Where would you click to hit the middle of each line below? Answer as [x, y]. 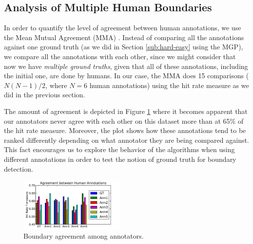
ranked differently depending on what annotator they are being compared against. [126, 140]
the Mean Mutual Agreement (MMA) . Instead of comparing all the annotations [124, 37]
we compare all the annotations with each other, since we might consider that [120, 56]
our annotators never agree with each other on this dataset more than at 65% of [124, 121]
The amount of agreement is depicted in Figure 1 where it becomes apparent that [126, 111]
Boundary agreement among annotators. [84, 236]
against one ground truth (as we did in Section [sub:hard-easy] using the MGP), [124, 47]
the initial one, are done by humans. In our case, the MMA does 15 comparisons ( [126, 76]
